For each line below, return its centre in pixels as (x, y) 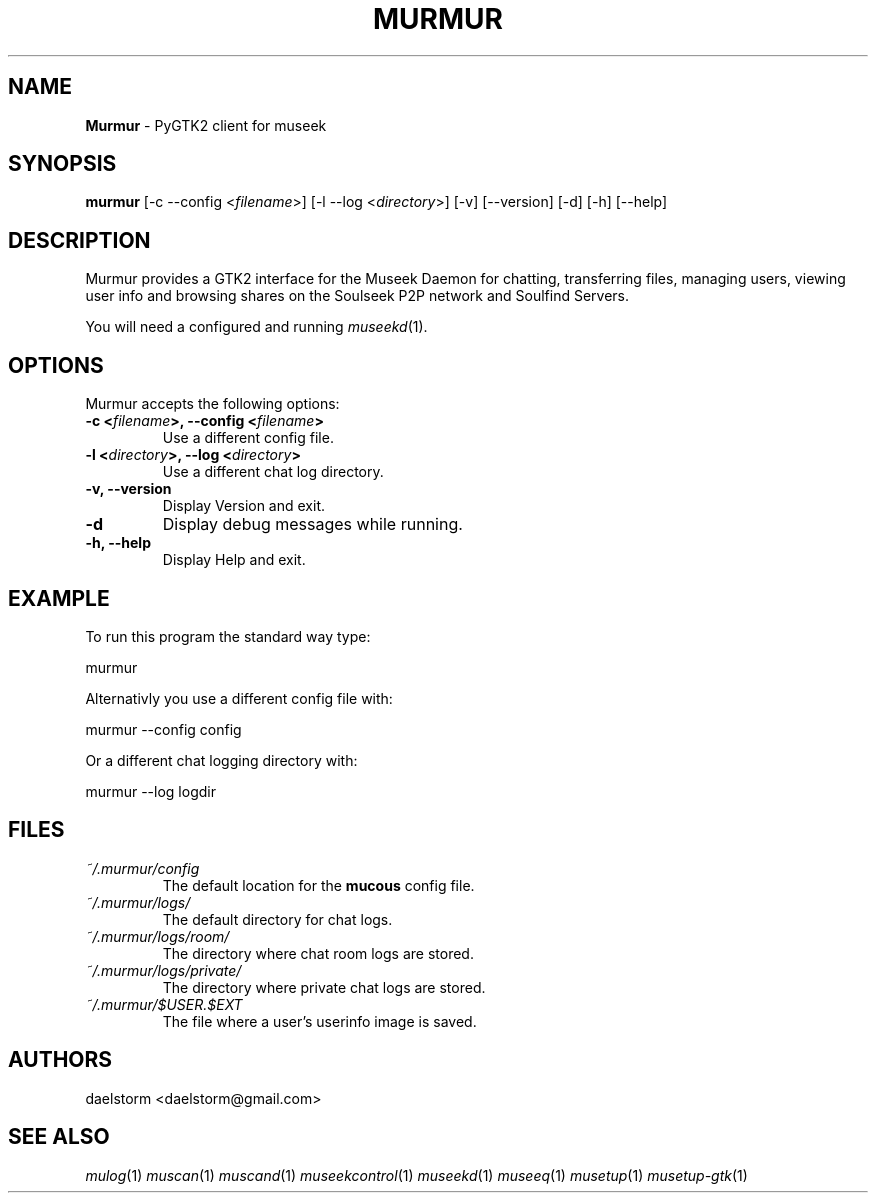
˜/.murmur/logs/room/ (157, 936)
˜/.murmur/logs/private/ (163, 970)
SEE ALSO (59, 1137)
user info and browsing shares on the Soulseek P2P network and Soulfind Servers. (357, 296)
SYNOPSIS (62, 164)
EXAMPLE (59, 598)
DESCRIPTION (79, 240)
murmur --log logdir (150, 791)
